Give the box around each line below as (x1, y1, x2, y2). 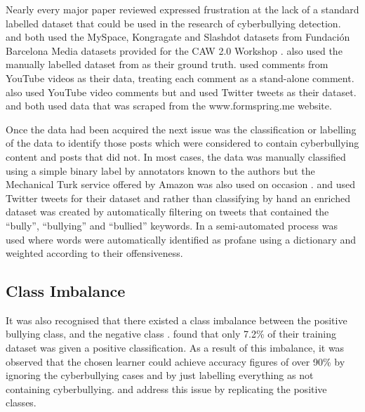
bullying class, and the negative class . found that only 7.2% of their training (6, 326, 337, 341)
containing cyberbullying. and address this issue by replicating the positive (6, 381, 327, 396)
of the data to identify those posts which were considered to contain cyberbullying (6, 135, 359, 150)
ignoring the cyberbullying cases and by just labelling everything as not (6, 368, 314, 383)
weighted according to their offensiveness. (6, 246, 183, 260)
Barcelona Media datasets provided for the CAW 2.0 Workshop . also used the (6, 43, 343, 58)
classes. (6, 395, 36, 410)
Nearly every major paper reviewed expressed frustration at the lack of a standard (6, 2, 359, 16)
